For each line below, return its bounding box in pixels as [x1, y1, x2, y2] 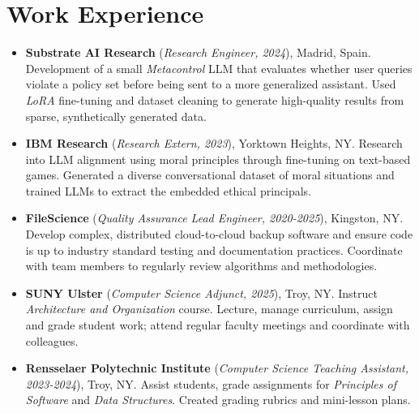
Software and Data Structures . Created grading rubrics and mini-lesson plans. [25, 391, 411, 408]
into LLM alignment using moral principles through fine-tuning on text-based [25, 150, 411, 167]
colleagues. [25, 332, 79, 349]
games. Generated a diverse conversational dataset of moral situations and [25, 166, 395, 183]
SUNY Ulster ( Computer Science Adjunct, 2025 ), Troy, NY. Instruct [25, 284, 378, 301]
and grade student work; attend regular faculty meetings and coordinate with [25, 316, 410, 333]
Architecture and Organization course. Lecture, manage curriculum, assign [25, 300, 393, 317]
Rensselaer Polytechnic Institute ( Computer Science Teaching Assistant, [25, 359, 409, 376]
